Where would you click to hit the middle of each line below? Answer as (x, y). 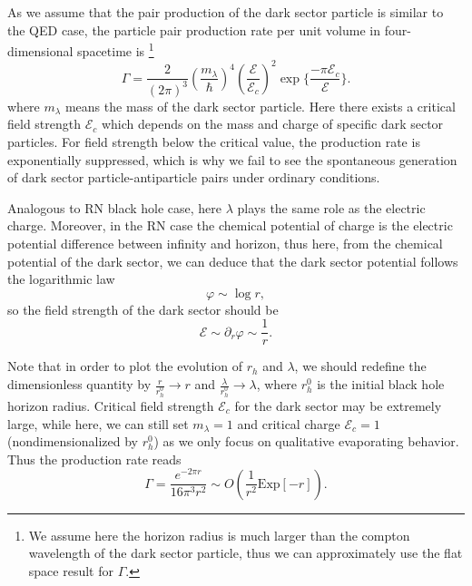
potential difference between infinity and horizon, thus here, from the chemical (225, 244)
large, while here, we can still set (98, 423)
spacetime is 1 (116, 49)
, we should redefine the (360, 366)
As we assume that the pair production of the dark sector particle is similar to (226, 12)
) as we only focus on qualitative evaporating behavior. (306, 441)
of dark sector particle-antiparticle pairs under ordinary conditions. (194, 177)
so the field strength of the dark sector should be (143, 309)
